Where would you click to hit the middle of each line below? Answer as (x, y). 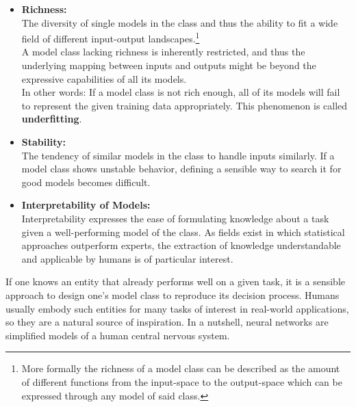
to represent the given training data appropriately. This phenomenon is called (185, 105)
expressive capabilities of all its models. (104, 78)
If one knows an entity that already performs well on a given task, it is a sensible (175, 281)
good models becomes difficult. (86, 182)
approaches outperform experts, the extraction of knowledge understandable (181, 245)
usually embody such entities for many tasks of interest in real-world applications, (177, 308)
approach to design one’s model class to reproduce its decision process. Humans (173, 294)
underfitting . (52, 119)
